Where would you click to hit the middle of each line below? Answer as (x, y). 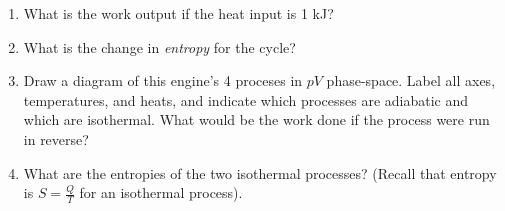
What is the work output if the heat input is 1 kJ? (178, 13)
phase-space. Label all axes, (411, 80)
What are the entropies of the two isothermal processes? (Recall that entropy (260, 172)
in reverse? (56, 138)
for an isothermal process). (161, 192)
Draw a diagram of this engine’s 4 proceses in (163, 80)
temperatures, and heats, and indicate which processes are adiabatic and (246, 99)
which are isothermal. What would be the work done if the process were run (256, 119)
